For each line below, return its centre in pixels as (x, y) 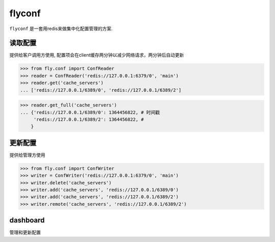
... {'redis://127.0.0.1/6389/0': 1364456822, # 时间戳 (90, 112)
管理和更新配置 (25, 232)
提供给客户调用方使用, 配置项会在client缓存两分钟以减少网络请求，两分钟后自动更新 (97, 55)
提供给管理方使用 (27, 155)
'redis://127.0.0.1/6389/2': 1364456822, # (89, 119)
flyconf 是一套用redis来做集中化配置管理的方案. (61, 29)
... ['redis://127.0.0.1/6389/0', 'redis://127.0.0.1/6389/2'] (101, 90)
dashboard (27, 220)
